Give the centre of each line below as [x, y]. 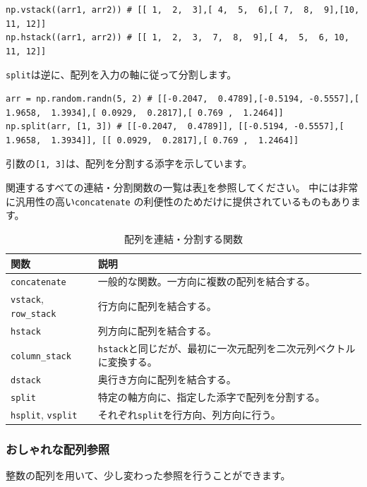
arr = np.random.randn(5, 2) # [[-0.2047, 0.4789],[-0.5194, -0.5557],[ [183, 99]
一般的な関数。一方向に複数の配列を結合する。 [206, 281]
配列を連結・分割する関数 [183, 238]
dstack [26, 381]
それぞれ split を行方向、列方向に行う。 [189, 415]
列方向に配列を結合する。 [157, 330]
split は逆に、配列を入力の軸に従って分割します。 [121, 74]
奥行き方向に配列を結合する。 [167, 379]
